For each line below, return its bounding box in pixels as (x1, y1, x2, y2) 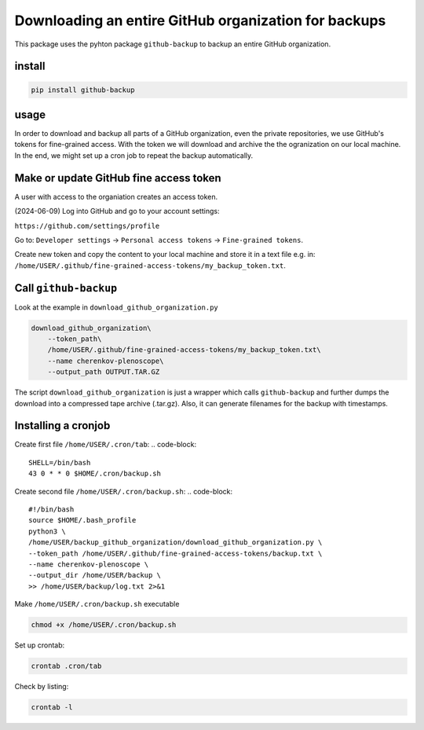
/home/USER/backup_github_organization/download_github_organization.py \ (28, 538, 323, 547)
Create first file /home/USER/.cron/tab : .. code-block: (14, 440, 196, 449)
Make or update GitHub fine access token (14, 171, 221, 185)
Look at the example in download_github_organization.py (14, 303, 219, 312)
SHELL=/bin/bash (28, 458, 91, 467)
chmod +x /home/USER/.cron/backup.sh (31, 621, 177, 629)
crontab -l (31, 703, 73, 712)
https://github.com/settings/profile (14, 221, 160, 230)
